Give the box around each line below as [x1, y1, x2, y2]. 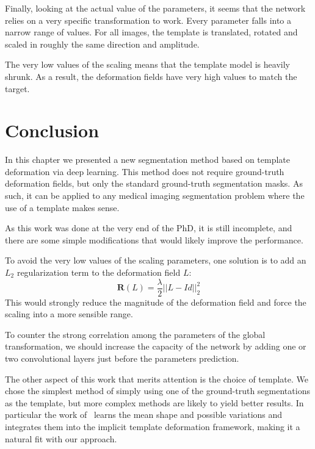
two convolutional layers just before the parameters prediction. [5, 352, 239, 365]
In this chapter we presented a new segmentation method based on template [5, 153, 290, 166]
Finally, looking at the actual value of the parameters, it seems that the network [5, 2, 306, 14]
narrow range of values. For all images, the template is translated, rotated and [5, 26, 298, 38]
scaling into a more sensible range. [5, 307, 133, 320]
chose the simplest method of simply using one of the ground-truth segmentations [5, 384, 310, 397]
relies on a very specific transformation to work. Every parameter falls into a [5, 13, 292, 26]
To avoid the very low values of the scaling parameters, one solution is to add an [5, 254, 306, 267]
